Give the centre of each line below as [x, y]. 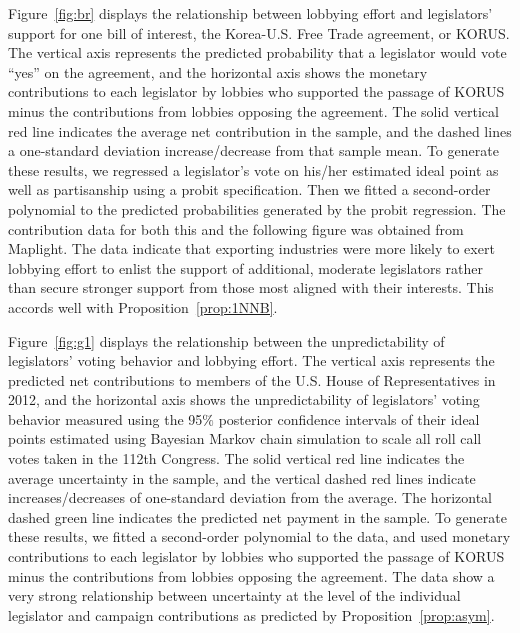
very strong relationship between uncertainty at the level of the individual [234, 595]
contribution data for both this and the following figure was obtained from [236, 228]
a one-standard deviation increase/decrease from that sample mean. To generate [253, 150]
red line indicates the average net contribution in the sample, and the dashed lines [260, 130]
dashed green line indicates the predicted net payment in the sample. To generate [257, 516]
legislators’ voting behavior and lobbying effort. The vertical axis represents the [251, 360]
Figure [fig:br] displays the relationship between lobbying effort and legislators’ [250, 13]
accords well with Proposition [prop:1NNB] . [143, 306]
